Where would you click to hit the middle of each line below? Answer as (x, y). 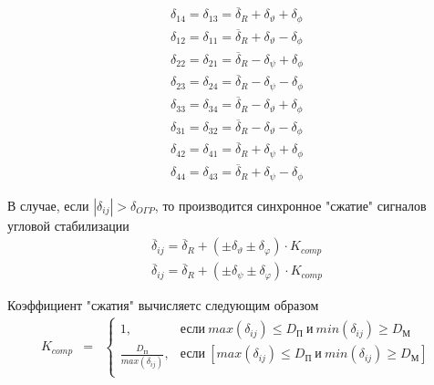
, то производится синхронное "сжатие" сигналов (290, 205)
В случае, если (48, 205)
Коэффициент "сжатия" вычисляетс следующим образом (163, 305)
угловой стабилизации (68, 225)
